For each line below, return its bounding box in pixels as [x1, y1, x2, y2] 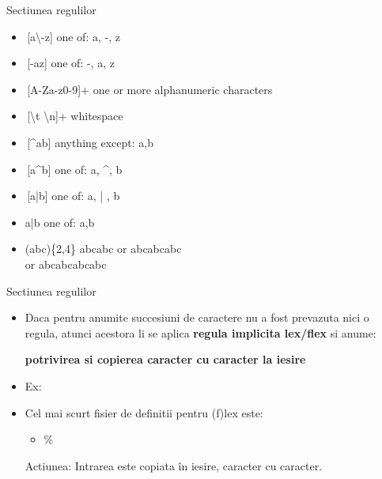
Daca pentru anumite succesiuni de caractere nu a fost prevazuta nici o [25, 309, 369, 326]
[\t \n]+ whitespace [27, 107, 123, 124]
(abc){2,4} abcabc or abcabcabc [25, 240, 182, 257]
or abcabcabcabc [25, 255, 107, 272]
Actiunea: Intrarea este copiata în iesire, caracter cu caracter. [25, 457, 323, 473]
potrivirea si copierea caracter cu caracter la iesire [25, 351, 306, 368]
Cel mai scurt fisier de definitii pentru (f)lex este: [25, 404, 263, 421]
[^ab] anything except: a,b [27, 134, 153, 150]
